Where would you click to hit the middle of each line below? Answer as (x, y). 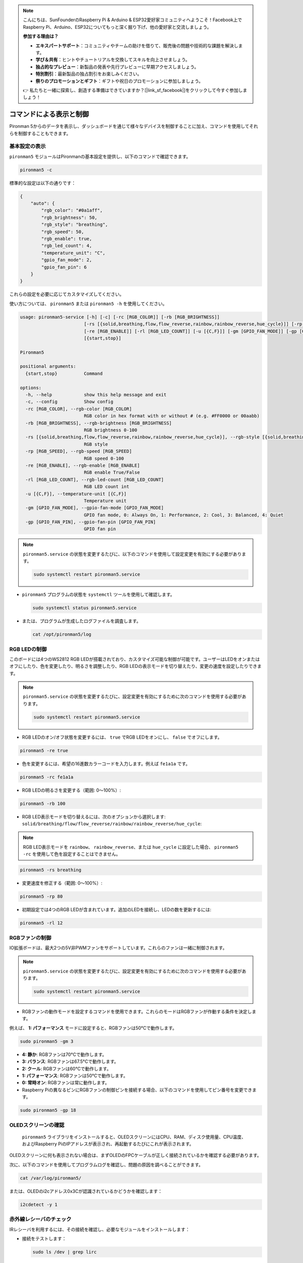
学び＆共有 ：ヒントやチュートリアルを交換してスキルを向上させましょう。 (113, 60)
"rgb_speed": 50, (63, 232)
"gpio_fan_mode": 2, (67, 260)
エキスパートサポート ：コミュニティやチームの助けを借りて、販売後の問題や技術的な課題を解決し (137, 45)
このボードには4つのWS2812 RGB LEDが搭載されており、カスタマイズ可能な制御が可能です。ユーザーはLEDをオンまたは (135, 659)
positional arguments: (48, 367)
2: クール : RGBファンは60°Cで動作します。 (67, 1068)
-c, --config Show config (69, 402)
